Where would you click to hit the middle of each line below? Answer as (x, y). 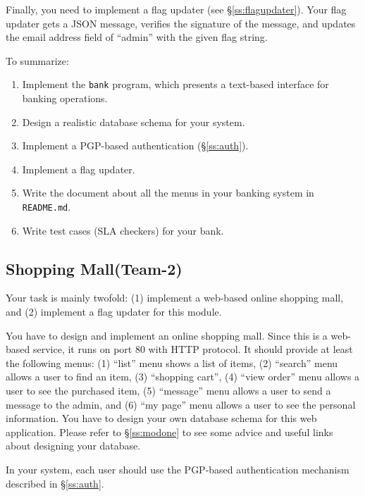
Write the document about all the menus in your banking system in (168, 193)
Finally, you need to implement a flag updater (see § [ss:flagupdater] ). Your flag (176, 9)
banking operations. (65, 98)
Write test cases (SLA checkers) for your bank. (123, 230)
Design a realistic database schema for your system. (134, 122)
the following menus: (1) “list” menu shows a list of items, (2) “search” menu (172, 362)
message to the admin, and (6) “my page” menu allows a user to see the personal (181, 404)
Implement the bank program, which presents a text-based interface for (175, 84)
